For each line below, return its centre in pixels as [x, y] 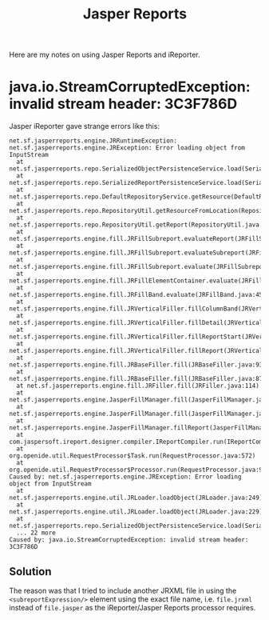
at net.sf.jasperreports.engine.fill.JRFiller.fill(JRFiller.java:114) [138, 386]
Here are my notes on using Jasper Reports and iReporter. [105, 55]
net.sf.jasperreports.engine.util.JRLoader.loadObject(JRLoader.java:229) [136, 512]
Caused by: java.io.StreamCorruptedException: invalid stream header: [129, 540]
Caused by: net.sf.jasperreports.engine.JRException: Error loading [125, 477]
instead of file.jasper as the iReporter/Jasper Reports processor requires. [133, 607]
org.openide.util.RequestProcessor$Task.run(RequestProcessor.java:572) [133, 456]
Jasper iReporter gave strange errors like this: [85, 126]
